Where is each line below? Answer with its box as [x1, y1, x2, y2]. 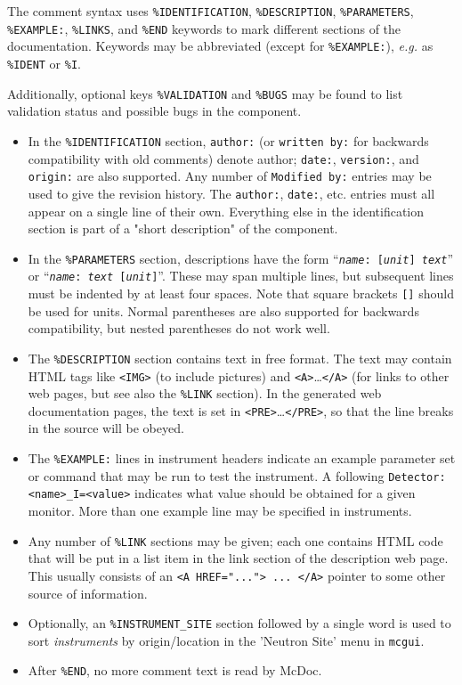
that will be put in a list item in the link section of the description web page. [28, 549, 449, 567]
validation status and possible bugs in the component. [7, 102, 302, 120]
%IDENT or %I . [7, 53, 81, 72]
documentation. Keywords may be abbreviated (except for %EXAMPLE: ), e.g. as [7, 37, 434, 55]
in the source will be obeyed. [28, 419, 184, 437]
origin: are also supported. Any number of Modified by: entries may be [28, 167, 432, 185]
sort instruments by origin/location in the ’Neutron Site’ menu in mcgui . [28, 631, 425, 649]
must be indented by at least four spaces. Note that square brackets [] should [28, 284, 454, 302]
